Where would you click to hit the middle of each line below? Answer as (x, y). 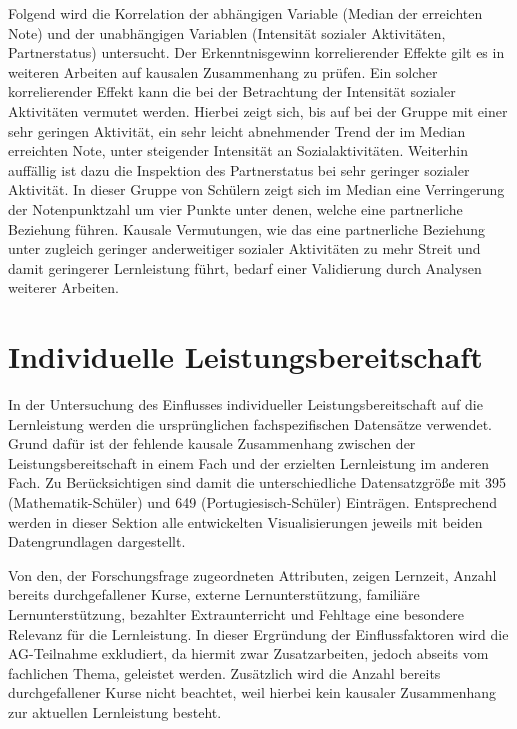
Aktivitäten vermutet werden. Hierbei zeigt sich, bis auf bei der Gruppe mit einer (258, 110)
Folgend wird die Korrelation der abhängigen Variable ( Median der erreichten (245, 13)
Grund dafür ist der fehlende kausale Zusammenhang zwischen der (212, 443)
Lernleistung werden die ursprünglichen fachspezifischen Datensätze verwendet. (250, 423)
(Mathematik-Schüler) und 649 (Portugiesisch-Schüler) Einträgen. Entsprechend (253, 502)
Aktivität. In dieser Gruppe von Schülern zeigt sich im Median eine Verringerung (256, 189)
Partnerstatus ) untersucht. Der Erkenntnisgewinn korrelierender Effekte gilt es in (256, 52)
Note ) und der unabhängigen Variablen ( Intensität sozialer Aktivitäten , (227, 32)
